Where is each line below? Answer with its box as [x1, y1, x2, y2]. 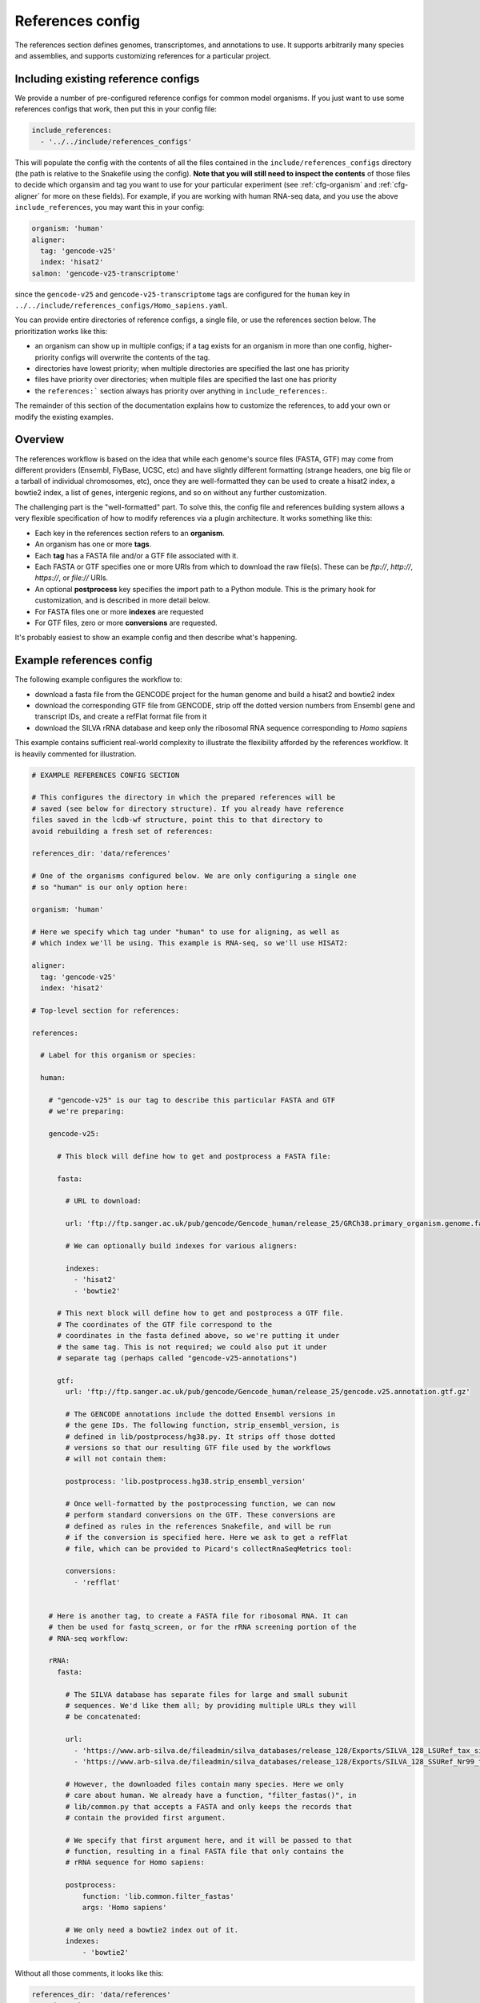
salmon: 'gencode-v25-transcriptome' [31, 268, 180, 278]
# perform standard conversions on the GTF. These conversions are [65, 1510, 336, 1520]
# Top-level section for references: [31, 1006, 180, 1015]
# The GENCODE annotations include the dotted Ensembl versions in [65, 1409, 336, 1418]
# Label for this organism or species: [40, 1050, 197, 1060]
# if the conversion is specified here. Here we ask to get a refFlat [65, 1533, 348, 1542]
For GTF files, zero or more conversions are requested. [34, 618, 218, 627]
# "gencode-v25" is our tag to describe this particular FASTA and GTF [48, 1095, 336, 1105]
